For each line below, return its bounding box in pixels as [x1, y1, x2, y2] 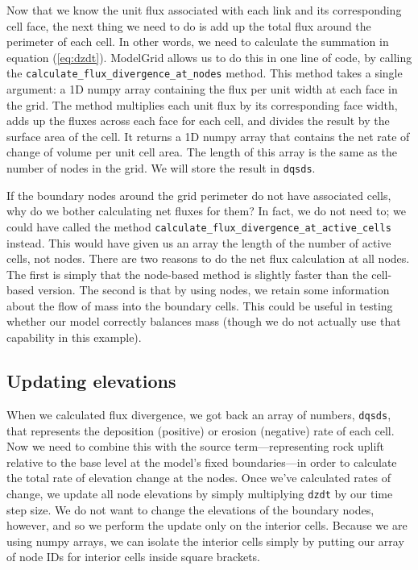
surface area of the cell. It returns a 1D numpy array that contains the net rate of [6, 127, 410, 144]
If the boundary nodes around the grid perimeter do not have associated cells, [6, 186, 391, 203]
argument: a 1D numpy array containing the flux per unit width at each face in [6, 81, 398, 98]
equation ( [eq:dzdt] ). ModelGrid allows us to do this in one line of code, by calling [6, 48, 412, 65]
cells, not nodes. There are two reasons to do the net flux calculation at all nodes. [6, 250, 410, 267]
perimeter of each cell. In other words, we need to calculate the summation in [6, 33, 389, 50]
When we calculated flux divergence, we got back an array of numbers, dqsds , [6, 406, 391, 422]
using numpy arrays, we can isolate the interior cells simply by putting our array [6, 532, 404, 549]
